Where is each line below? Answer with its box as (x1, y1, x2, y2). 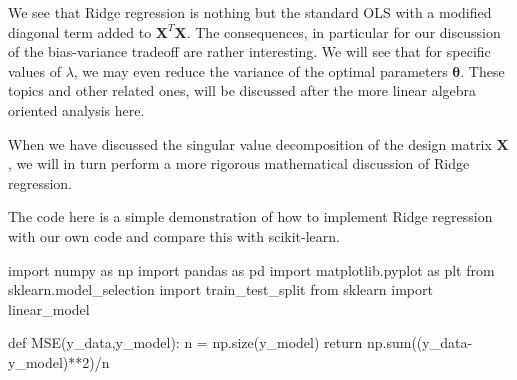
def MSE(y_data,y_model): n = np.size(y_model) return (8, 332, 363, 353)
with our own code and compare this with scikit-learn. (8, 225, 340, 246)
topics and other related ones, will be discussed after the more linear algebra (8, 80, 477, 101)
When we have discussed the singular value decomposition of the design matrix (8, 133, 492, 154)
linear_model (8, 298, 90, 319)
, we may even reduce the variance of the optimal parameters (73, 60, 448, 81)
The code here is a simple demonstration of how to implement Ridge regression (8, 206, 493, 227)
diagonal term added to (8, 21, 152, 42)
